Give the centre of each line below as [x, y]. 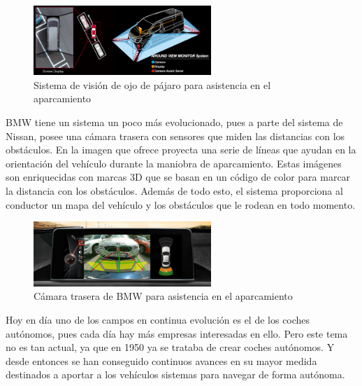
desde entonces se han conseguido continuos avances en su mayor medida [161, 360]
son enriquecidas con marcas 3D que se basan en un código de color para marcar [178, 177]
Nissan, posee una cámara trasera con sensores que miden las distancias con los [175, 136]
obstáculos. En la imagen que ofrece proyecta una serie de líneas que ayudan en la [181, 150]
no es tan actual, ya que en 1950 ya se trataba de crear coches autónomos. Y [170, 347]
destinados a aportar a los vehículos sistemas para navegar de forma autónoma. [175, 374]
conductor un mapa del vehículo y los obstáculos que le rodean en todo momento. [181, 204]
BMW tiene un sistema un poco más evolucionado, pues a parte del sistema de [174, 122]
